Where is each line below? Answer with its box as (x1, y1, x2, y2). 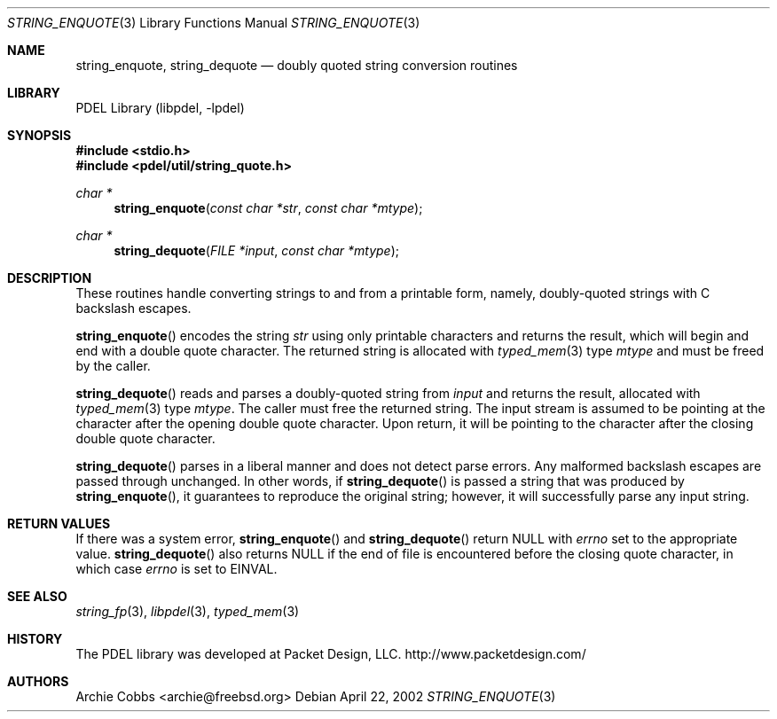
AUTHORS (7, 674, 69, 689)
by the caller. (75, 358, 151, 373)
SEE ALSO (7, 589, 67, 604)
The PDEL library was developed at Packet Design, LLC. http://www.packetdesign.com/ (75, 646, 586, 661)
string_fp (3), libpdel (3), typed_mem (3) (75, 604, 300, 619)
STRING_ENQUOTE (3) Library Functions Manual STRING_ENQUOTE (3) (7, 15, 420, 30)
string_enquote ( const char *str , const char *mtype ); (114, 200, 423, 215)
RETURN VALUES (7, 516, 111, 531)
